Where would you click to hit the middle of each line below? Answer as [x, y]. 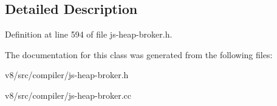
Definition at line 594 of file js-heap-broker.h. [89, 34]
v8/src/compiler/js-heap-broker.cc [68, 95]
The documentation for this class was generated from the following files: [139, 54]
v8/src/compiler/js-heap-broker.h [67, 75]
